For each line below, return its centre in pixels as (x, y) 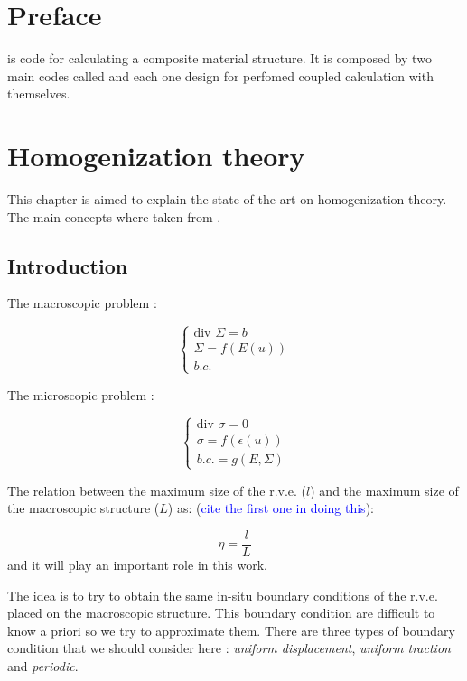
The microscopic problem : (81, 394)
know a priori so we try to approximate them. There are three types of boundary (231, 630)
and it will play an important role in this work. (138, 565)
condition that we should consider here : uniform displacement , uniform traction (229, 648)
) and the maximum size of (384, 490)
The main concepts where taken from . (114, 216)
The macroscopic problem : (82, 303)
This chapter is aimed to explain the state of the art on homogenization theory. (227, 199)
